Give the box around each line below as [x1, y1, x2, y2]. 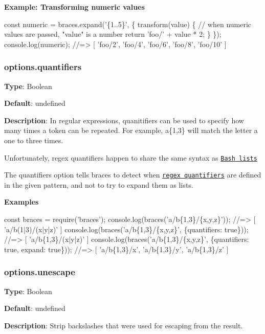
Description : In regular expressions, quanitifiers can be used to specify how [4, 115, 244, 125]
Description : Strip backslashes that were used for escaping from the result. [4, 320, 243, 330]
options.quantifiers [4, 60, 82, 73]
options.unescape [4, 265, 75, 278]
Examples [4, 196, 39, 207]
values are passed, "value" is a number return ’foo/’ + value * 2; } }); [4, 29, 222, 39]
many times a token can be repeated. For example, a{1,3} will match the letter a [4, 125, 258, 136]
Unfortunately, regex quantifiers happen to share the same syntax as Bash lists [4, 152, 257, 163]
